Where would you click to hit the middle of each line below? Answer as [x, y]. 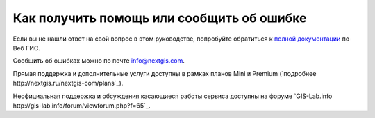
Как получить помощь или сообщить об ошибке [160, 18]
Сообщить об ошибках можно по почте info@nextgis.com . [99, 61]
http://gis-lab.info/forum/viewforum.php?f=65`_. [82, 105]
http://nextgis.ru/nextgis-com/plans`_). [68, 83]
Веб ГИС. [27, 48]
